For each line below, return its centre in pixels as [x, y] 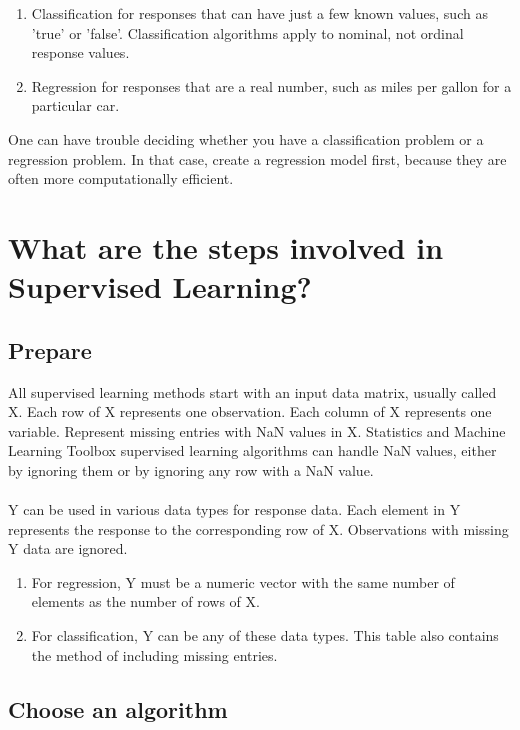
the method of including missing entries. [154, 654]
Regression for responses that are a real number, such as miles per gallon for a [271, 85]
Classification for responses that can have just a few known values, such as [259, 13]
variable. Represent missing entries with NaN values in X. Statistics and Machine [257, 430]
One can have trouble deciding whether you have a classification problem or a [246, 138]
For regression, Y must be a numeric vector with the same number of [243, 581]
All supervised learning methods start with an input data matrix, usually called [252, 391]
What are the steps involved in [226, 246]
